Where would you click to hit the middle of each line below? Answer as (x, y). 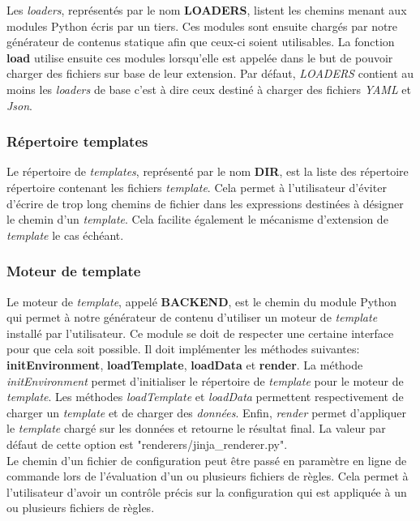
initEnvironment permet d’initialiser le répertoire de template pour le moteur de (205, 380)
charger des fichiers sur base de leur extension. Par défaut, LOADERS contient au (210, 73)
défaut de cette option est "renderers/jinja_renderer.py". (147, 444)
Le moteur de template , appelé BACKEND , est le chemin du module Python (202, 301)
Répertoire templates (77, 141)
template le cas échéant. (65, 235)
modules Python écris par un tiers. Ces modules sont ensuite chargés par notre (202, 26)
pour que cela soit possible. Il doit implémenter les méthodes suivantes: (183, 349)
